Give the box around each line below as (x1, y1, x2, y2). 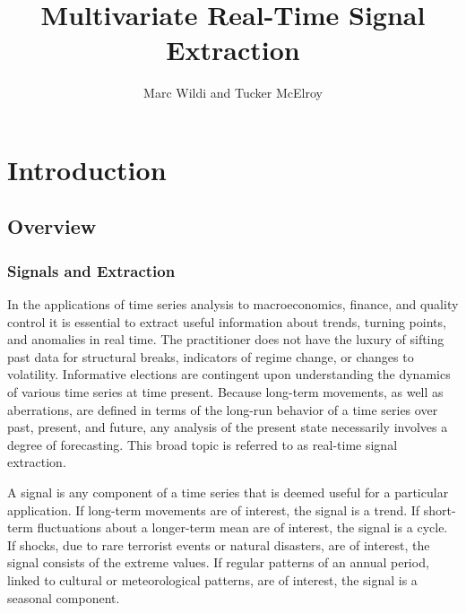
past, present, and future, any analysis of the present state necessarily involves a (7, 418, 448, 436)
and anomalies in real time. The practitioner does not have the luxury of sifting (7, 330, 444, 349)
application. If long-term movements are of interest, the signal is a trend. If (7, 500, 420, 519)
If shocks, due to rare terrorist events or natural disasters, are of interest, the (7, 535, 430, 554)
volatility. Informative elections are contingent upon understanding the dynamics (7, 365, 451, 384)
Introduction (7, 151, 167, 187)
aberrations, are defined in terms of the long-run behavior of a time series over (7, 400, 438, 419)
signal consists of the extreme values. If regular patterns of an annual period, (7, 553, 429, 572)
